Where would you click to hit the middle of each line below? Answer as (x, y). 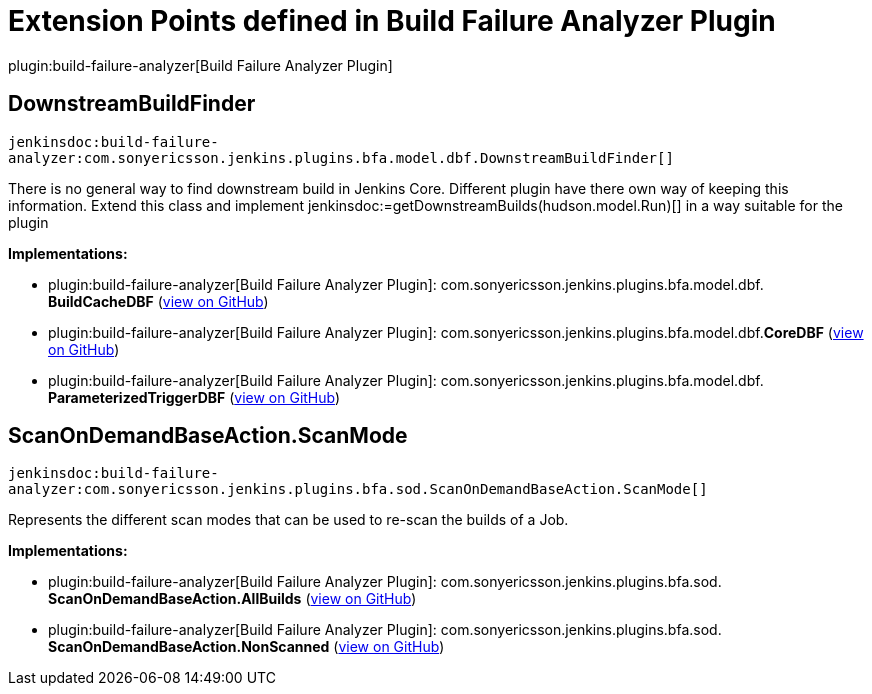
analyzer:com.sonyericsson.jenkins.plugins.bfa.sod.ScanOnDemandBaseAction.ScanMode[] (358, 489)
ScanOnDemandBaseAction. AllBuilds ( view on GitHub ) (232, 599)
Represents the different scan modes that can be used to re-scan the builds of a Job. (288, 520)
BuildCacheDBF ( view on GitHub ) (158, 301)
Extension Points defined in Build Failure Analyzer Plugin (392, 21)
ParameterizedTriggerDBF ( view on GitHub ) (194, 397)
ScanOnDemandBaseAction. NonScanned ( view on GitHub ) (246, 647)
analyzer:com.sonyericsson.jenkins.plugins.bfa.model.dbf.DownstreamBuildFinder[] (341, 157)
